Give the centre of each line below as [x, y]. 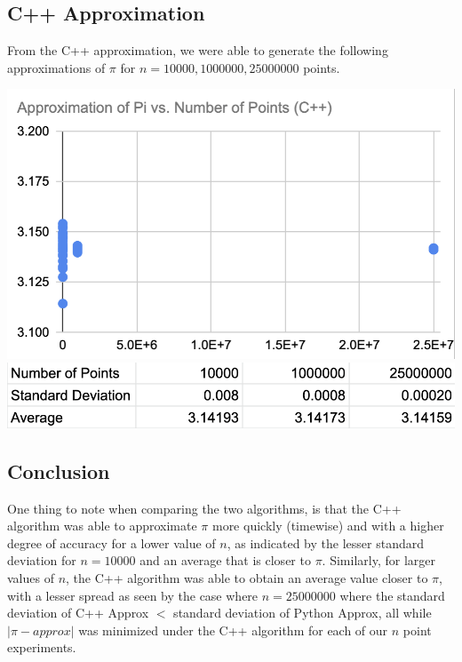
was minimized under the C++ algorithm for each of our [233, 630]
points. [322, 67]
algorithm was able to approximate [102, 526]
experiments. [42, 647]
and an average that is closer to [225, 560]
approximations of [56, 67]
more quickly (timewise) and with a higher [328, 526]
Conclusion [59, 471]
